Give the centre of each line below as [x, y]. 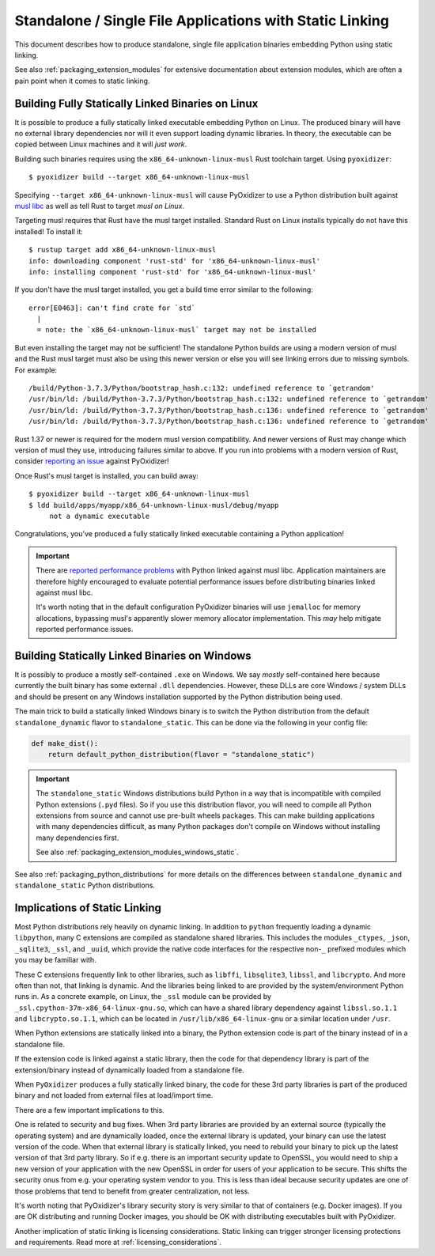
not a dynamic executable [100, 516]
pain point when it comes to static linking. [82, 81]
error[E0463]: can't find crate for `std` [112, 308]
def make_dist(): [65, 743]
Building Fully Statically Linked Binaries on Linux [136, 103]
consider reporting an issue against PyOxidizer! [92, 461]
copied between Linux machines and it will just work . [101, 144]
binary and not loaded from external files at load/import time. [114, 1095]
